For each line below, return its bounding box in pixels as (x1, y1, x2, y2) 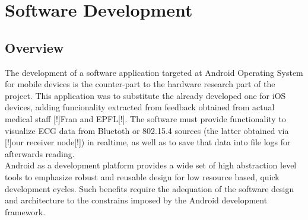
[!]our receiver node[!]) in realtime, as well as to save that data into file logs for (5, 136, 291, 148)
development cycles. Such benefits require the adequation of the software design (5, 182, 294, 195)
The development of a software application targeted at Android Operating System (5, 66, 303, 78)
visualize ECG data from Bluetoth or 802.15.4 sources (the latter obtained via (5, 124, 289, 136)
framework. (5, 205, 46, 218)
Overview (5, 38, 64, 56)
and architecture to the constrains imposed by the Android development (5, 194, 268, 206)
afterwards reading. (5, 147, 75, 160)
